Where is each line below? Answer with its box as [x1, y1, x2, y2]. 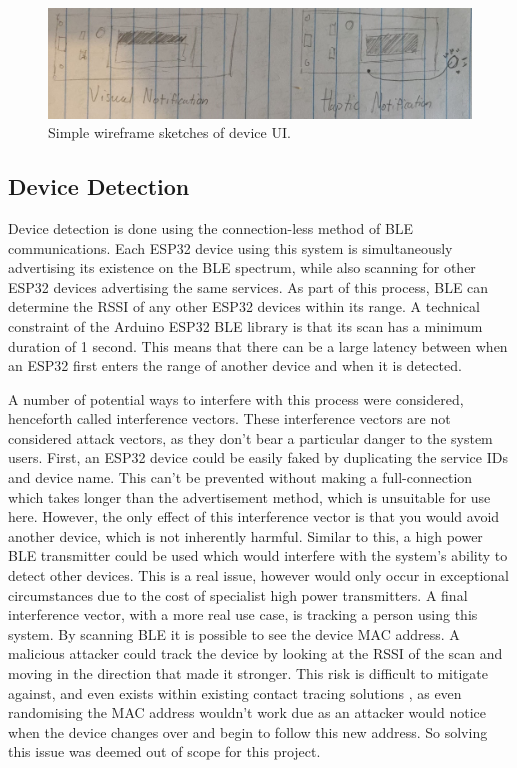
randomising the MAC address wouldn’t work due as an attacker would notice [8, 702, 487, 723]
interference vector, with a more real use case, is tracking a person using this [8, 604, 478, 625]
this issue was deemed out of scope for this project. [8, 741, 321, 762]
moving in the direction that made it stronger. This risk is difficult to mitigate [8, 663, 488, 683]
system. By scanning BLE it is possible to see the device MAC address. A [8, 623, 460, 644]
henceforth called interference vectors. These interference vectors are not [8, 408, 451, 429]
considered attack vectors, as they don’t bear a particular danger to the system [8, 427, 493, 448]
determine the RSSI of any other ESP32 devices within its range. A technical [8, 296, 480, 317]
